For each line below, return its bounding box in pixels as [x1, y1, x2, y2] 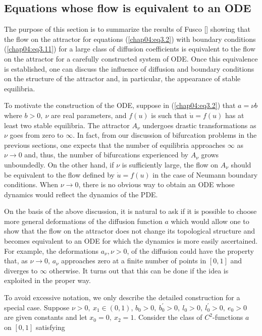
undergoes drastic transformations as [142, 120, 256, 130]
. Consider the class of [134, 312, 202, 322]
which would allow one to [171, 215, 249, 226]
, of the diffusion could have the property [127, 245, 254, 256]
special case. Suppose [4, 302, 70, 312]
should [231, 159, 251, 170]
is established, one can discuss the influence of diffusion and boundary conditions [4, 63, 254, 74]
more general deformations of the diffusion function [4, 215, 163, 226]
